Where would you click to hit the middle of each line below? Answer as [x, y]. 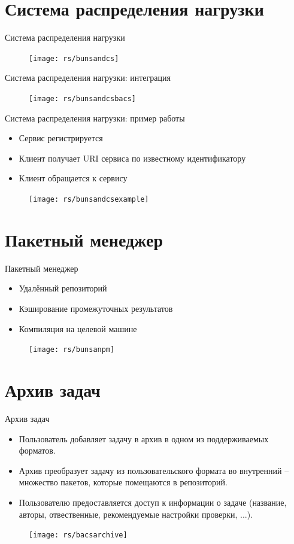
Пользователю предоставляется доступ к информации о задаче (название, [153, 502]
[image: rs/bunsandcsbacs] [82, 98]
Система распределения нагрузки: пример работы [95, 118]
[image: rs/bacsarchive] [78, 535]
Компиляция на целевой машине [78, 328]
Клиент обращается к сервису [73, 178]
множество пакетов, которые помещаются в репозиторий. [123, 482]
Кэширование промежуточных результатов [96, 308]
